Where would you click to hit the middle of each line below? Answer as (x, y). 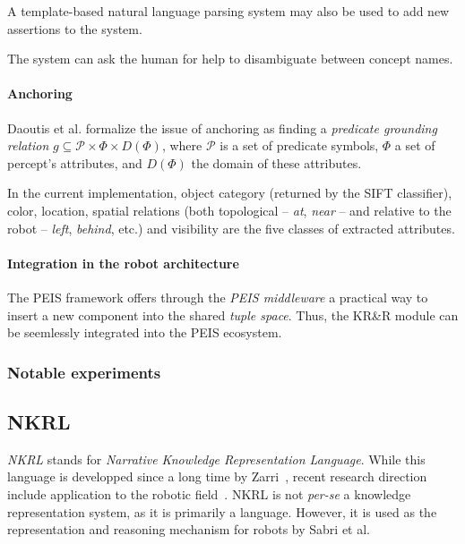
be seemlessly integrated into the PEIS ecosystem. (145, 332)
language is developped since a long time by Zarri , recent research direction (217, 476)
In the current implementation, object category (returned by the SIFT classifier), (230, 193)
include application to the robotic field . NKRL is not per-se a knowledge (209, 493)
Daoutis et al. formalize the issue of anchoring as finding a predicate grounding (222, 127)
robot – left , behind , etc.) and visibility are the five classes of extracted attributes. (231, 228)
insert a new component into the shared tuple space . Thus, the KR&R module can (233, 314)
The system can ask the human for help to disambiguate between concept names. (230, 59)
